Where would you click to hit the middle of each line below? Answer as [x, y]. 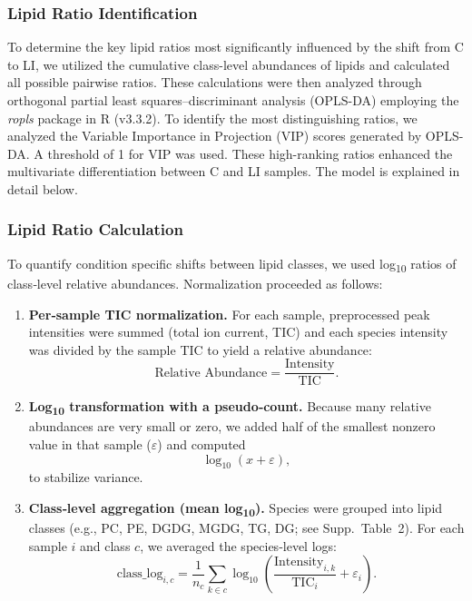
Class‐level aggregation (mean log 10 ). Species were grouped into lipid [236, 509]
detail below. [43, 188]
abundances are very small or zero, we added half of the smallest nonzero [232, 426]
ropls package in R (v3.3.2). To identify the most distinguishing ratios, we [212, 118]
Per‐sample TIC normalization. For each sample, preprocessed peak [229, 314]
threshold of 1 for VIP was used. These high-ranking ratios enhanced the [250, 153]
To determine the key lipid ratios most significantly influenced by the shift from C [236, 47]
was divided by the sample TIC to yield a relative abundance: [200, 349]
